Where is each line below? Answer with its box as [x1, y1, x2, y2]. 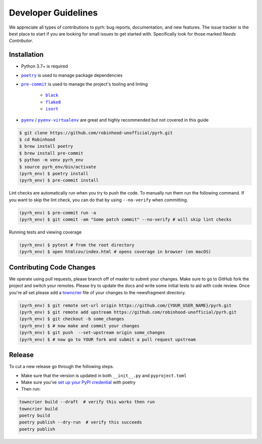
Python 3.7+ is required [21, 63, 68, 69]
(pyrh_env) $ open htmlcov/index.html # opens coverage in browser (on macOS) [19, 249, 211, 255]
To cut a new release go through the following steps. [9, 364, 114, 370]
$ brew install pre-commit [19, 150, 83, 156]
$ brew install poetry [19, 143, 73, 149]
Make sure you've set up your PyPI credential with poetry [21, 379, 136, 385]
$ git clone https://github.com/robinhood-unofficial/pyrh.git [19, 130, 173, 136]
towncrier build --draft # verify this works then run [19, 399, 155, 405]
